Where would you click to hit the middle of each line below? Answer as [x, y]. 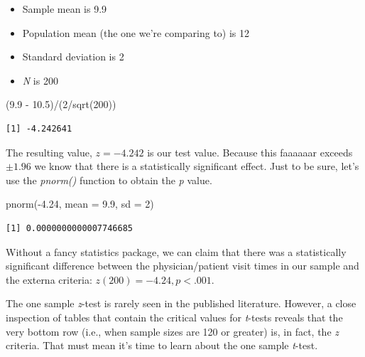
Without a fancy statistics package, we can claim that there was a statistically [176, 251]
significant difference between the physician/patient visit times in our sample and [182, 266]
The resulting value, [49, 152]
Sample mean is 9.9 [65, 9]
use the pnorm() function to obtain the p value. [109, 180]
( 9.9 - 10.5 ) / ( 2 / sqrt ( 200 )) [61, 104]
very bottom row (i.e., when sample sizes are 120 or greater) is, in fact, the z [172, 331]
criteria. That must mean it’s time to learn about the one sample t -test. [162, 345]
